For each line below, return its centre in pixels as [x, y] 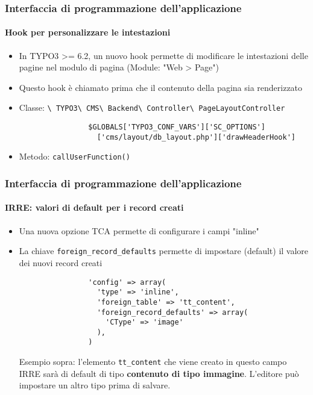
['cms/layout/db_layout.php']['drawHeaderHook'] [196, 137]
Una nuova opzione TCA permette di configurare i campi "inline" [139, 230]
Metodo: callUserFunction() [74, 156]
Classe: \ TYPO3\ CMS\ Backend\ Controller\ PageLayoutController [152, 107]
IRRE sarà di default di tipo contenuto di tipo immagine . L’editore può [159, 373]
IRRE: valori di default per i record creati [94, 207]
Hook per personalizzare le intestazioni [88, 32]
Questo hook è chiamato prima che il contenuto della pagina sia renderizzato [161, 87]
